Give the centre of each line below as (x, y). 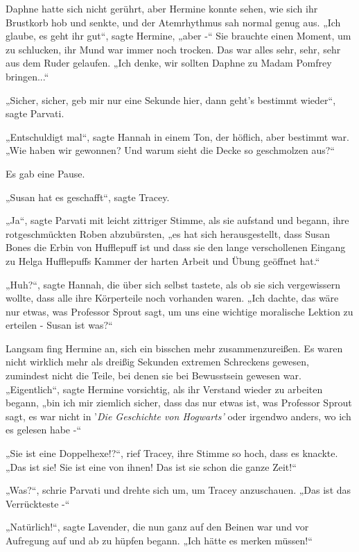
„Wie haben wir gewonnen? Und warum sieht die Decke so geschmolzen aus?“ (170, 150)
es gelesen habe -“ (44, 430)
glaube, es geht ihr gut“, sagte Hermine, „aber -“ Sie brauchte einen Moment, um (178, 36)
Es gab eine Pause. (45, 173)
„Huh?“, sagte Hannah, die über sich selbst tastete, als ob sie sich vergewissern (173, 284)
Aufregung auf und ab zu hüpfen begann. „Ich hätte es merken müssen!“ (159, 540)
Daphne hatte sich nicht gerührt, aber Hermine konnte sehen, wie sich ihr (162, 8)
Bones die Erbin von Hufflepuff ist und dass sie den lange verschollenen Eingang (176, 247)
